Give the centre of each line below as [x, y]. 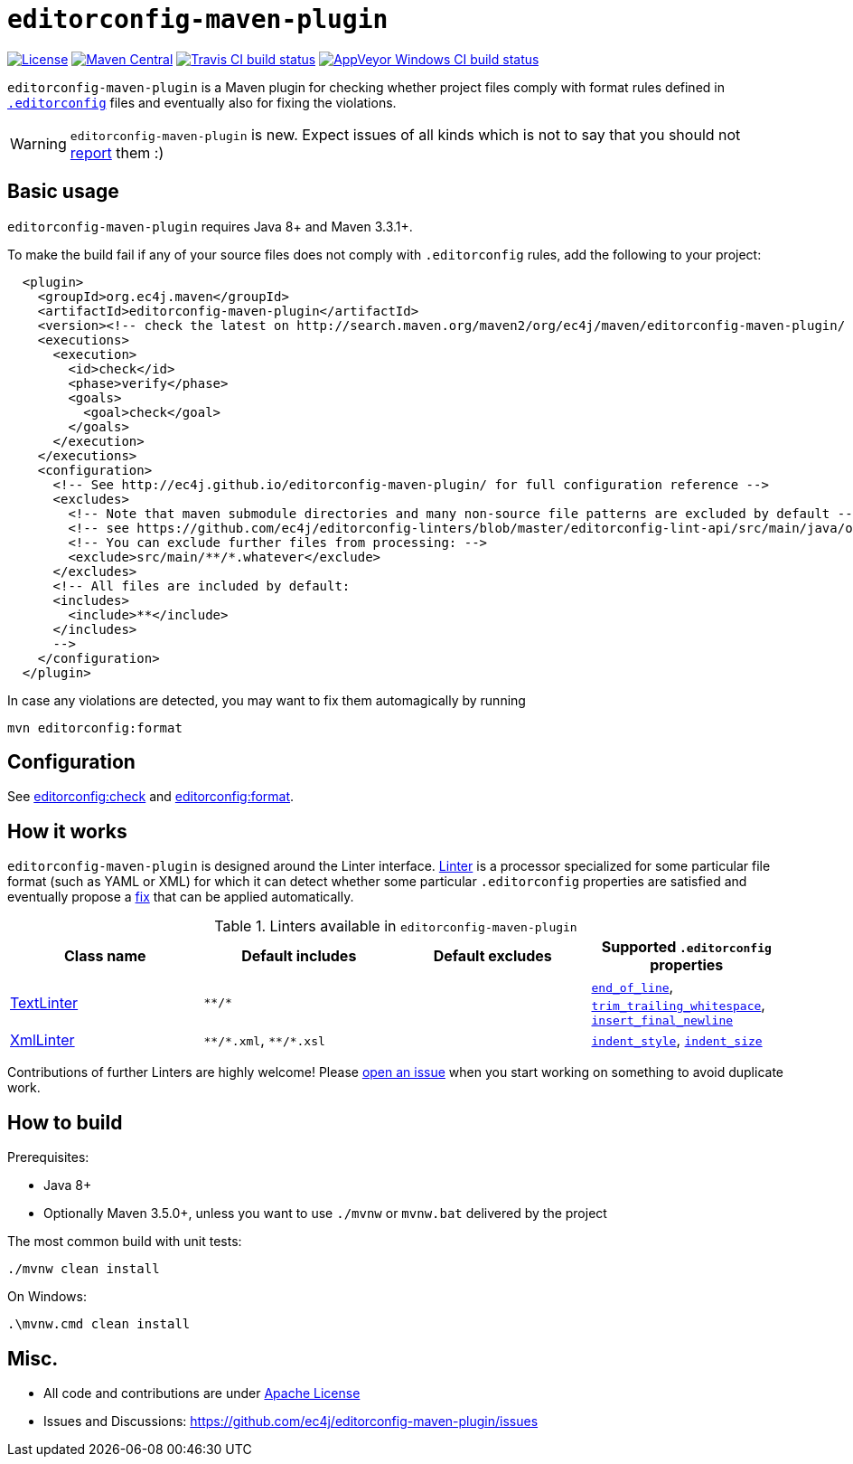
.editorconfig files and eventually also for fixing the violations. [202, 102]
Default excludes [492, 956]
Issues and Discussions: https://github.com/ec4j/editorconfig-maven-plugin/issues [291, 1421]
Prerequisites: [48, 1157]
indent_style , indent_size [677, 1040]
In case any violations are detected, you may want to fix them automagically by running [267, 700]
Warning [38, 143]
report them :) [117, 152]
